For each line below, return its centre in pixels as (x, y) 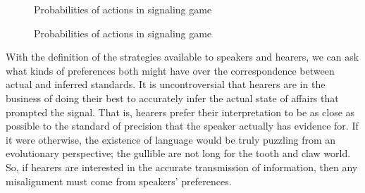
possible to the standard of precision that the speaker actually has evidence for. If (182, 126)
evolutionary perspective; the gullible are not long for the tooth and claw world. (178, 153)
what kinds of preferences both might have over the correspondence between (170, 70)
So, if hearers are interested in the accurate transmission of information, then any (182, 167)
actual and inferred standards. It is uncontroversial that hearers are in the (166, 84)
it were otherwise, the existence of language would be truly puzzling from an (171, 139)
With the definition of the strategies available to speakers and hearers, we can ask (182, 57)
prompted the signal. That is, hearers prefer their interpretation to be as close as (180, 112)
